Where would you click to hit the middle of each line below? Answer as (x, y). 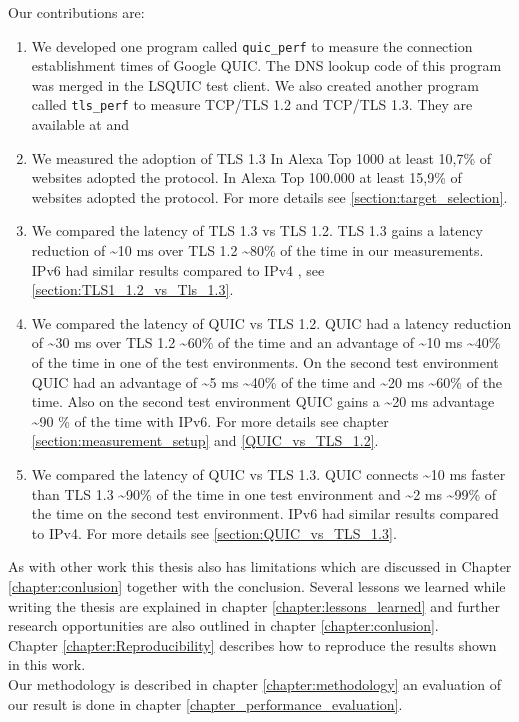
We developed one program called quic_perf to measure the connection (252, 45)
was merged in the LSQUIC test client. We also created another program (255, 84)
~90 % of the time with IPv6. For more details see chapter (210, 420)
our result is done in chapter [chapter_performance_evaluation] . (205, 703)
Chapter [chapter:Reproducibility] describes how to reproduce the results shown (252, 644)
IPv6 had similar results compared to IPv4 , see (178, 269)
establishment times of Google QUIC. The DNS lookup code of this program (266, 65)
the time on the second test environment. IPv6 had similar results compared (265, 513)
